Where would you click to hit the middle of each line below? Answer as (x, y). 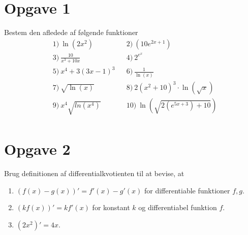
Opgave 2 (37, 149)
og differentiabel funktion (178, 207)
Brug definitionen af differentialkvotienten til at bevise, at (94, 173)
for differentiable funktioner (187, 190)
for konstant (111, 207)
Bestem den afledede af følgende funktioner (71, 32)
